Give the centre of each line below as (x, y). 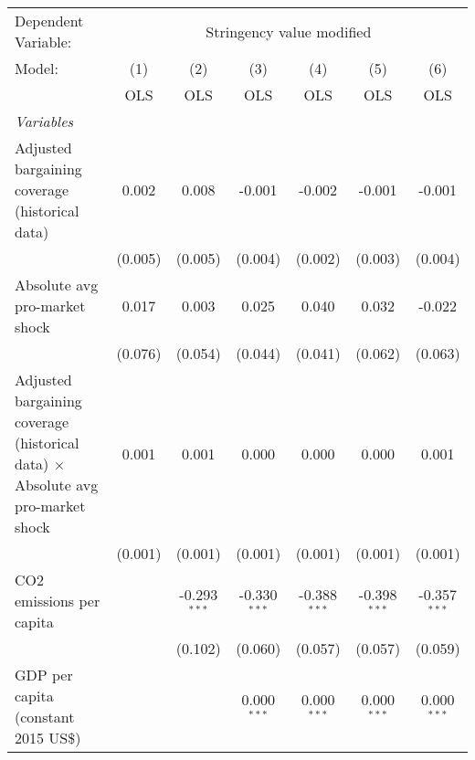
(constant (45, 717)
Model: (37, 68)
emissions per (58, 601)
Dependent (49, 21)
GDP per (44, 675)
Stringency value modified (289, 31)
